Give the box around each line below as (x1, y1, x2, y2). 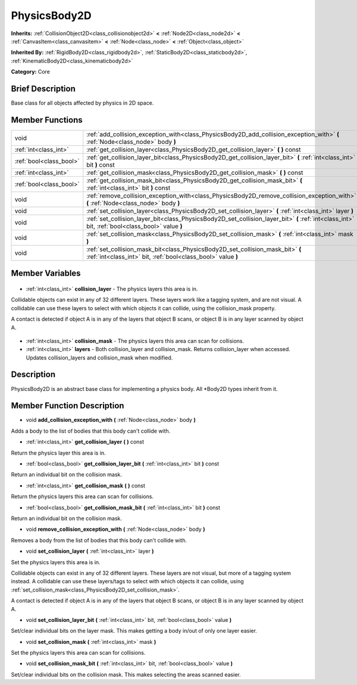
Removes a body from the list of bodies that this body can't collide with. (11, 536, 187, 544)
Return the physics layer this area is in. (11, 449, 107, 456)
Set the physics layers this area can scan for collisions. (11, 649, 146, 656)
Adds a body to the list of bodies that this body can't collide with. (11, 427, 171, 434)
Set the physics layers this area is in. (11, 558, 101, 565)
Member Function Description (11, 401, 124, 411)
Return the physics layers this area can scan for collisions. (11, 493, 154, 500)
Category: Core (11, 68, 51, 76)
